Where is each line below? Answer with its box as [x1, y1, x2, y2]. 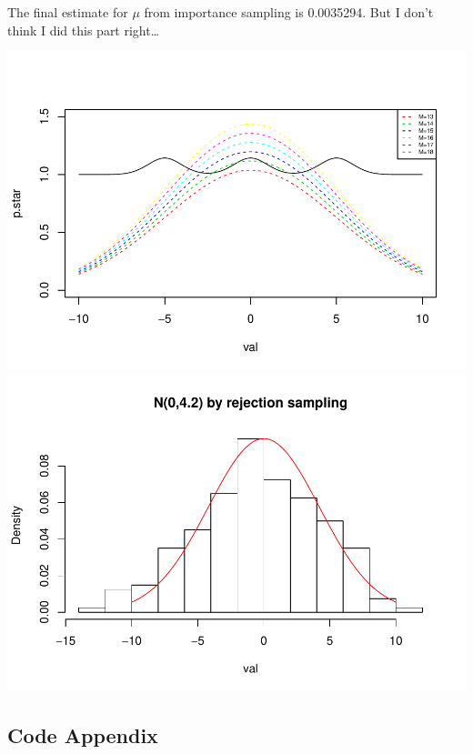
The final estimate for [7, 3, 128, 21]
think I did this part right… [7, 20, 160, 39]
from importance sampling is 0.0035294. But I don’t [144, 3, 434, 21]
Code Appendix [7, 720, 158, 749]
